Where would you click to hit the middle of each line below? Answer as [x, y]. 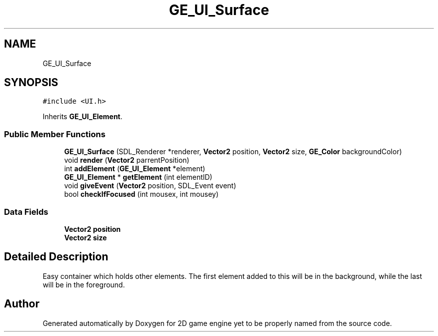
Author [22, 304]
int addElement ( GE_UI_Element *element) [135, 169]
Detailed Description [56, 257]
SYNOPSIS [31, 83]
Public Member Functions [55, 134]
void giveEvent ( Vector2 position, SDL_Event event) [150, 186]
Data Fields [26, 212]
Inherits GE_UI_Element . [82, 117]
